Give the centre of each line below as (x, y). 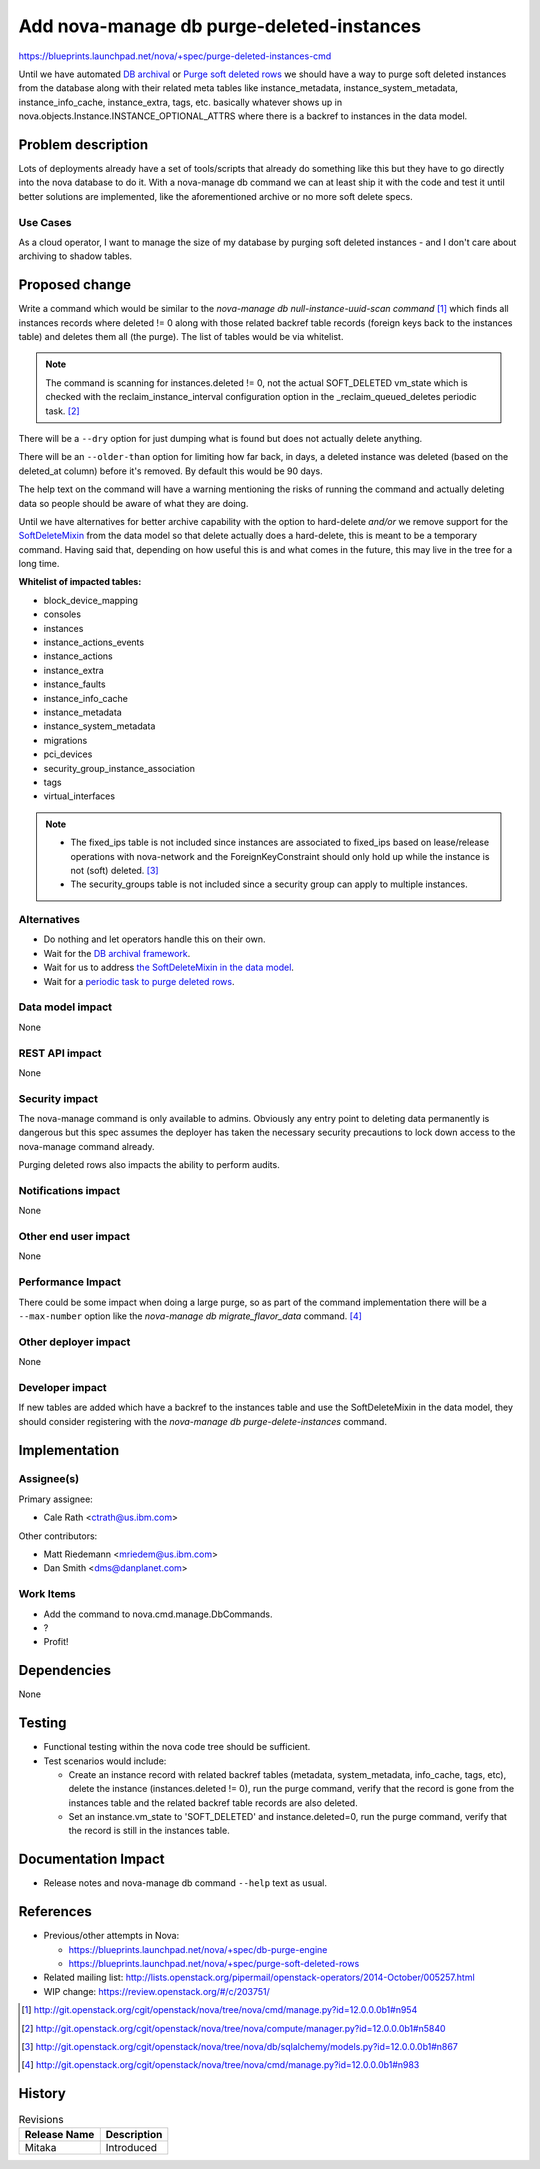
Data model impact (65, 1007)
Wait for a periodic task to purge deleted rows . (139, 981)
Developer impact (62, 1387)
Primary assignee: (56, 1499)
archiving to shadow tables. (75, 256)
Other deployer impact (74, 1342)
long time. (39, 564)
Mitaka (40, 2147)
